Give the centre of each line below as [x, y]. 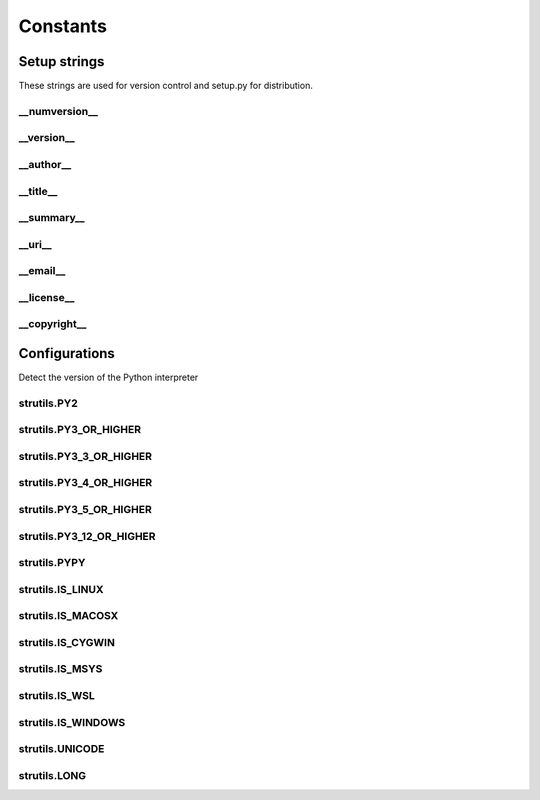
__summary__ [51, 218]
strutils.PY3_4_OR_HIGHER [85, 483]
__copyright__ [52, 324]
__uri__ [35, 244]
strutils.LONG [52, 775]
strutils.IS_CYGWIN [66, 642]
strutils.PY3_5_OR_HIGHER [85, 510]
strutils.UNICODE [61, 749]
